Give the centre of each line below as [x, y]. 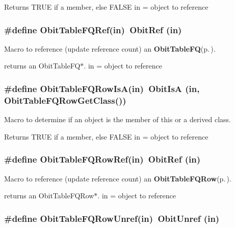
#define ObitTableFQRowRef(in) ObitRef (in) [102, 159]
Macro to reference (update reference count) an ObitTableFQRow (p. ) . [118, 178]
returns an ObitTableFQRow [49, 196]
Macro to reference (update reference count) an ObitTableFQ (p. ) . [110, 48]
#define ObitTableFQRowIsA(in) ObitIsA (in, [102, 88]
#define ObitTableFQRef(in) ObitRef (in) [93, 29]
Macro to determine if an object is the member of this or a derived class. [118, 119]
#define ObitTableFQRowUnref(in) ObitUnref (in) [112, 218]
